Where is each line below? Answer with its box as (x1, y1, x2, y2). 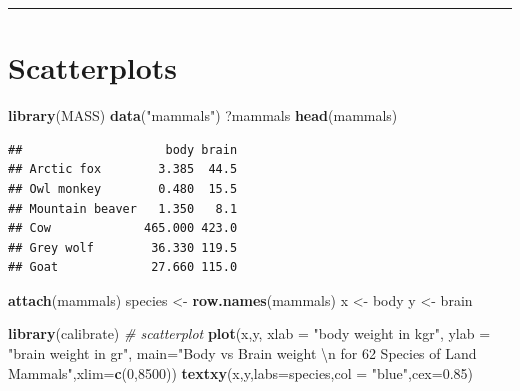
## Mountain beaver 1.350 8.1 (8, 201, 238, 216)
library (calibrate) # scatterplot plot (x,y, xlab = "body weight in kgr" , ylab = (8, 323, 491, 344)
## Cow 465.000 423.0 (8, 221, 238, 236)
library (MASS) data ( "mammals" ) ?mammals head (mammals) (8, 105, 398, 126)
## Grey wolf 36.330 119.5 (8, 240, 238, 255)
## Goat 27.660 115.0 (8, 260, 238, 275)
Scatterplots (8, 47, 178, 88)
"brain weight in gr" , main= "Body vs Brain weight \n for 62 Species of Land (8, 343, 477, 364)
